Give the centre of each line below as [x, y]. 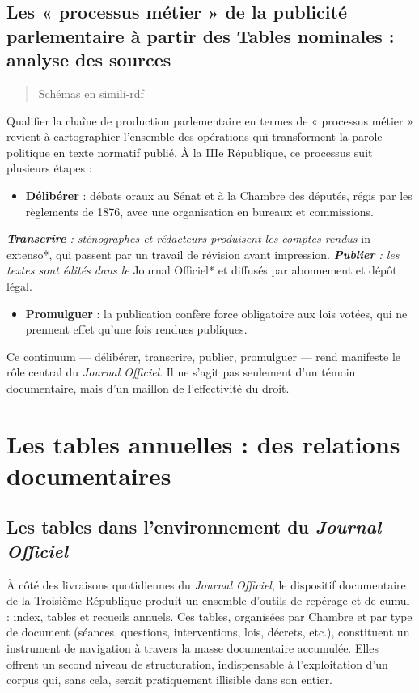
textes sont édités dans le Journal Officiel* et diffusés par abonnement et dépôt [202, 270]
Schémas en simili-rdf [91, 93]
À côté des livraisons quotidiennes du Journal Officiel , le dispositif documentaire [206, 584]
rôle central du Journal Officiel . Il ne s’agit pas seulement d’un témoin [181, 372]
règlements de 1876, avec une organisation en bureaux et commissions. [199, 211]
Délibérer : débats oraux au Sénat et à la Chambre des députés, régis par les [219, 195]
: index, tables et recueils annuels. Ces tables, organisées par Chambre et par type [209, 616]
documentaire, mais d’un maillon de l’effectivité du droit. [148, 387]
